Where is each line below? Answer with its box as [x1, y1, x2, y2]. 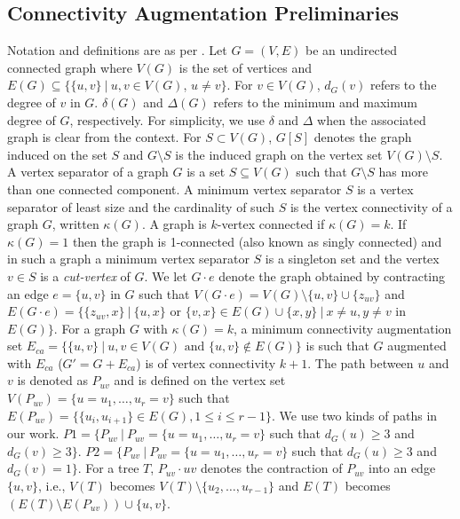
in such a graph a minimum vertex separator [7, 249, 250, 268]
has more [378, 162, 428, 181]
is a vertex [357, 179, 414, 198]
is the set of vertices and [178, 58, 313, 76]
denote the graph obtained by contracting [218, 266, 446, 285]
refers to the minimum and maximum [213, 92, 417, 111]
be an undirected [305, 41, 398, 59]
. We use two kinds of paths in [271, 405, 438, 424]
